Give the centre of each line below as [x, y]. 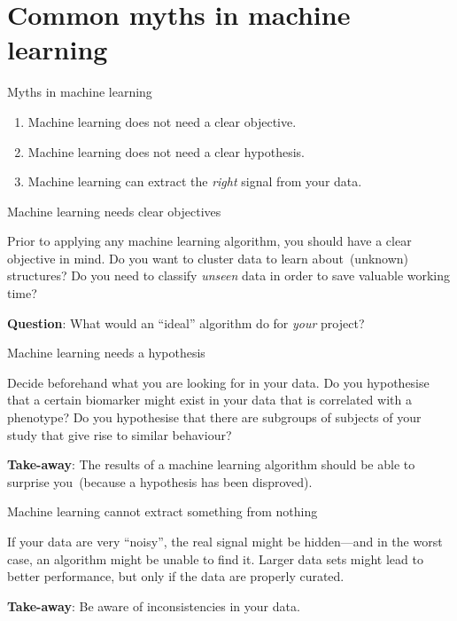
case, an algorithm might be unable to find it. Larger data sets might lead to [215, 558]
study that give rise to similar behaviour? [120, 434]
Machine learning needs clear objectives [114, 211]
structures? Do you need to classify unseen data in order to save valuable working [229, 275]
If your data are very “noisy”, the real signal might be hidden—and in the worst [225, 541]
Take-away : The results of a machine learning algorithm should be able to [211, 464]
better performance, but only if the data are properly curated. [176, 576]
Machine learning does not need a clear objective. [162, 121]
